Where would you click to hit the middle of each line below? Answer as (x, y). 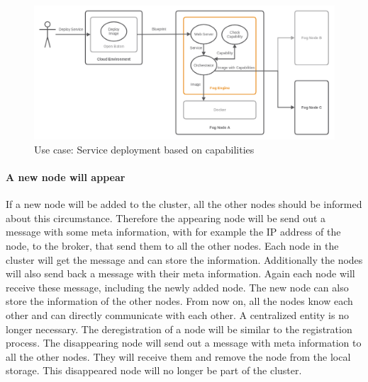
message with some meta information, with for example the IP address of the (173, 232)
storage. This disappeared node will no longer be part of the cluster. (154, 370)
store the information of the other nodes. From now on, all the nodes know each (179, 301)
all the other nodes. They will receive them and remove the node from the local (178, 356)
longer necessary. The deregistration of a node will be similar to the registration (179, 329)
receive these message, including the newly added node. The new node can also (177, 287)
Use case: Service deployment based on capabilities (144, 149)
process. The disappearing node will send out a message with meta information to (184, 343)
